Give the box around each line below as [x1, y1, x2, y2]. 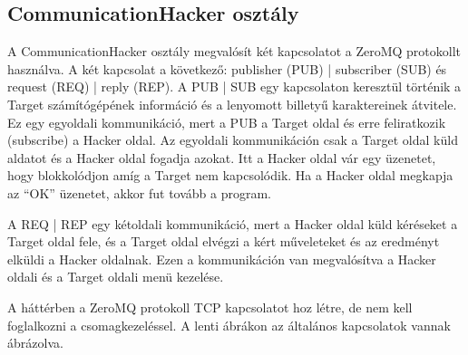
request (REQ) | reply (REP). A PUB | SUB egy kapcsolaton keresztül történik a [7, 77, 462, 96]
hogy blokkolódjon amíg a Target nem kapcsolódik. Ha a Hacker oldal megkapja [7, 166, 453, 185]
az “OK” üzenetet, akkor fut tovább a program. [7, 183, 272, 202]
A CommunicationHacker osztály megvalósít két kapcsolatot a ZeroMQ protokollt [7, 42, 462, 61]
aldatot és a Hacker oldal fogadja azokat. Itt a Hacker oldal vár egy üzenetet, [7, 148, 436, 167]
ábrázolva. [7, 333, 63, 352]
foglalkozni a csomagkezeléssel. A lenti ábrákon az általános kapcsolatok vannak [7, 315, 451, 334]
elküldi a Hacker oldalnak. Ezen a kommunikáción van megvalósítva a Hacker [7, 249, 436, 268]
